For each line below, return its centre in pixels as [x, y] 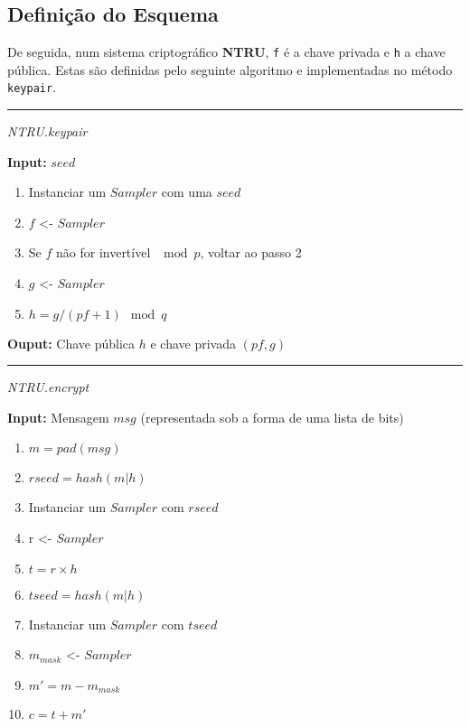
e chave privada [193, 343]
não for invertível [103, 252]
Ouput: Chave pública [71, 343]
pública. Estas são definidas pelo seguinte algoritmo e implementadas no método [230, 69]
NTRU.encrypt [48, 387]
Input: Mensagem [58, 417]
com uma [187, 192]
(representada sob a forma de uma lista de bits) [272, 417]
